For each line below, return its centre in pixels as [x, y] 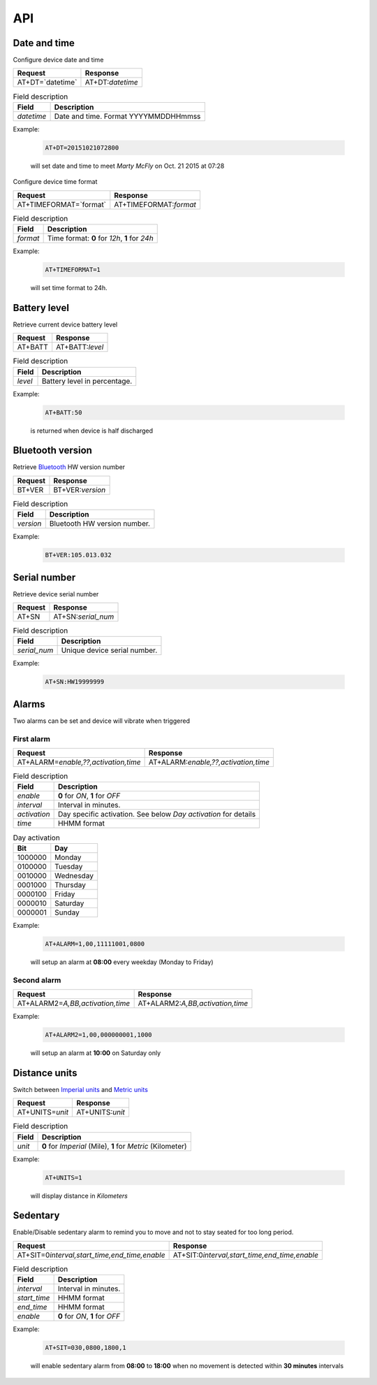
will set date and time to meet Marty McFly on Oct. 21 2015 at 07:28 [127, 166]
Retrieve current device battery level [65, 324]
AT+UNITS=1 [64, 1177]
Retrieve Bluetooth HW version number [69, 467]
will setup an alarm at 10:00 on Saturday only [96, 1053]
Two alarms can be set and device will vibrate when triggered [101, 721]
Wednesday [74, 875]
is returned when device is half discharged [92, 431]
